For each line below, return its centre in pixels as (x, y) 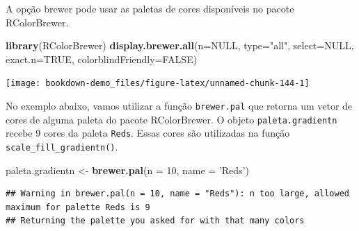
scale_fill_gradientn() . (62, 146)
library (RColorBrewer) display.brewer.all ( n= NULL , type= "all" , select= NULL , (180, 45)
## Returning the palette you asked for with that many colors (155, 221)
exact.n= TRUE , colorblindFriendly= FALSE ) (102, 59)
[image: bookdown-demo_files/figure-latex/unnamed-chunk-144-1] (158, 84)
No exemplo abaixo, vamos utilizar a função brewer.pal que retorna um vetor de (179, 106)
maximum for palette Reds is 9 (78, 207)
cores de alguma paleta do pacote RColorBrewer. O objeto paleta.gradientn (171, 119)
